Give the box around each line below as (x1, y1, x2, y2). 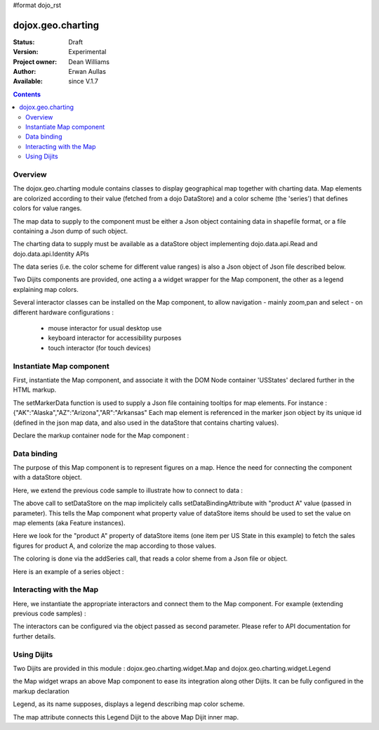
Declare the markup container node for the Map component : (13, 431, 189, 440)
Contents (13, 90, 41, 98)
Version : (13, 48, 39, 56)
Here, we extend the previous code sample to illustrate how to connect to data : (13, 486, 244, 494)
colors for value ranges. (13, 204, 82, 212)
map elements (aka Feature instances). (13, 519, 126, 527)
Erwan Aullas (68, 68, 107, 76)
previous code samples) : (13, 609, 86, 618)
